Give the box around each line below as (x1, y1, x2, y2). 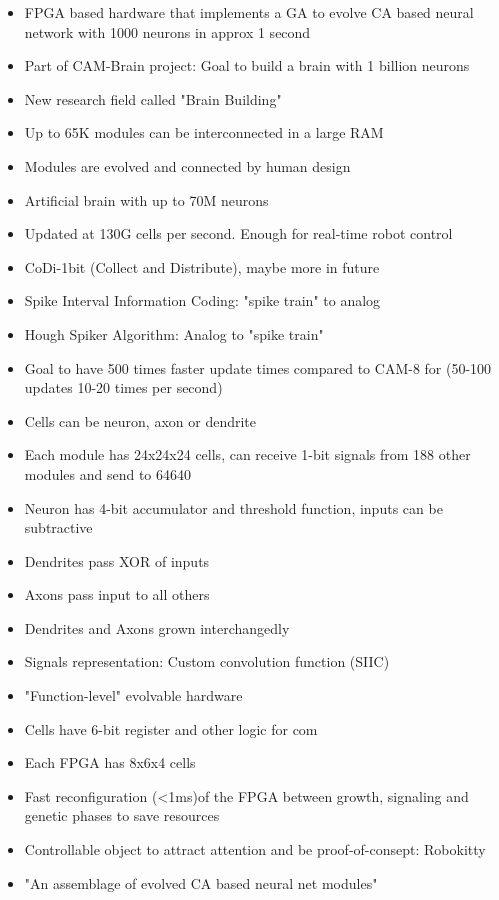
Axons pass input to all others (24, 584, 210, 605)
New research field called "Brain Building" (24, 88, 282, 109)
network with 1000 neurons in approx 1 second (24, 21, 311, 42)
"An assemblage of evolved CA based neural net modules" (24, 872, 378, 893)
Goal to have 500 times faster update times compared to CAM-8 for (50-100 (24, 357, 492, 378)
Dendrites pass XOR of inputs (24, 550, 210, 571)
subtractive (24, 517, 93, 538)
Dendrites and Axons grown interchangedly (24, 617, 290, 638)
